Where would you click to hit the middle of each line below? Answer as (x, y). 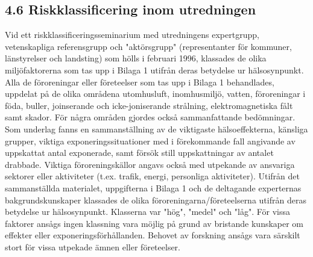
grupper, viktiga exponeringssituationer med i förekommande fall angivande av (150, 141)
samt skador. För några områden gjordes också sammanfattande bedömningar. (150, 117)
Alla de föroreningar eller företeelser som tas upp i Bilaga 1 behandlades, (140, 82)
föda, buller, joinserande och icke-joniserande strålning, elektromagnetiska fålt (149, 105)
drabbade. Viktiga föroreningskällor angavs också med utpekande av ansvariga (150, 164)
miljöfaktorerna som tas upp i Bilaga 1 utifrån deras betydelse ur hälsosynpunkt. (154, 70)
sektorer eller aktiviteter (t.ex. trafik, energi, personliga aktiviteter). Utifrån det (152, 176)
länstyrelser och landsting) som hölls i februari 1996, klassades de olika (136, 58)
